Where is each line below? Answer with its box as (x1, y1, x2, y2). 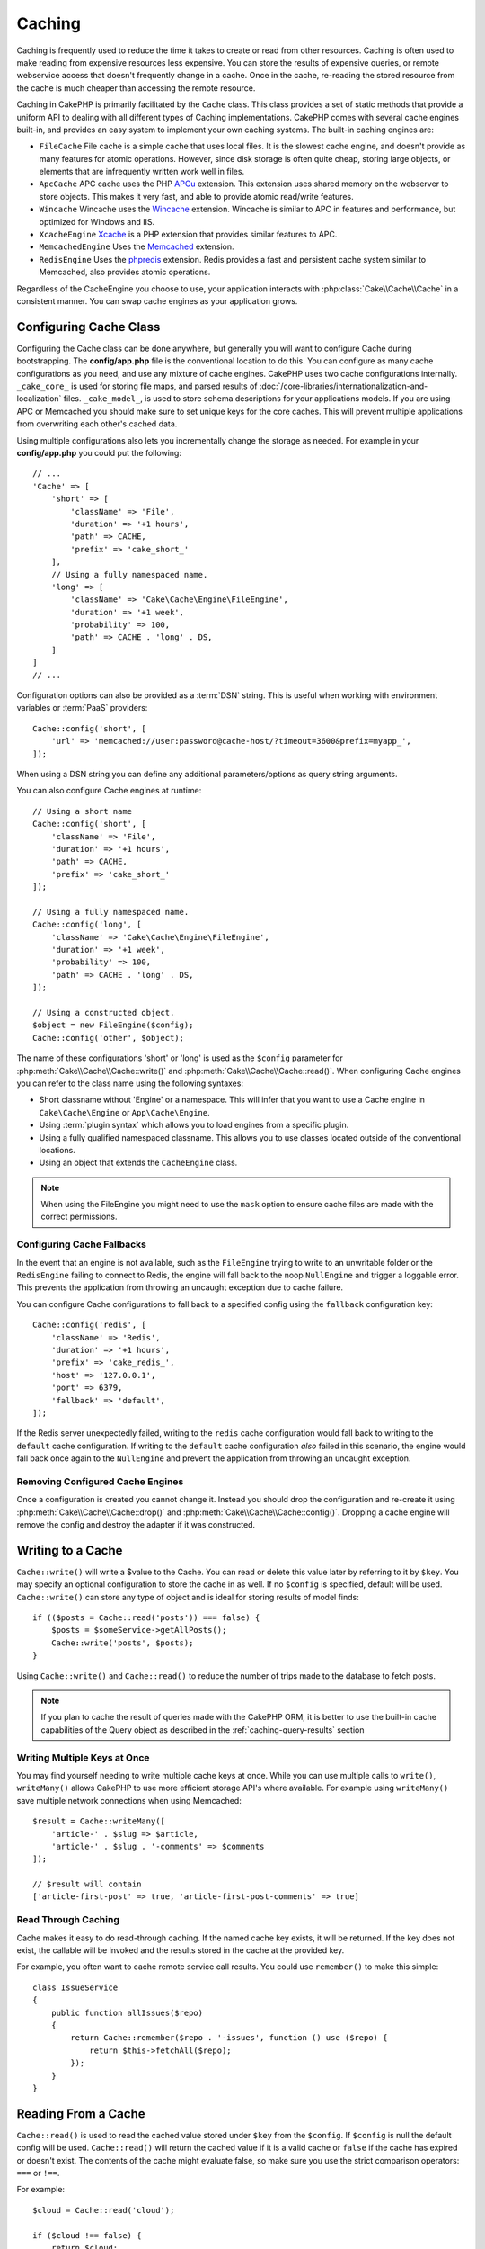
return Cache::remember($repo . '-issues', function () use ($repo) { (70, 2033, 388, 2043)
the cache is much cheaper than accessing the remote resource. (16, 82, 256, 94)
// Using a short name (32, 806, 133, 816)
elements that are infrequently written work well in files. (39, 166, 245, 177)
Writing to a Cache (16, 1543, 123, 1558)
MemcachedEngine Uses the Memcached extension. (39, 241, 234, 252)
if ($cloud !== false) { (32, 2230, 142, 2240)
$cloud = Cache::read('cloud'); (32, 2205, 175, 2215)
